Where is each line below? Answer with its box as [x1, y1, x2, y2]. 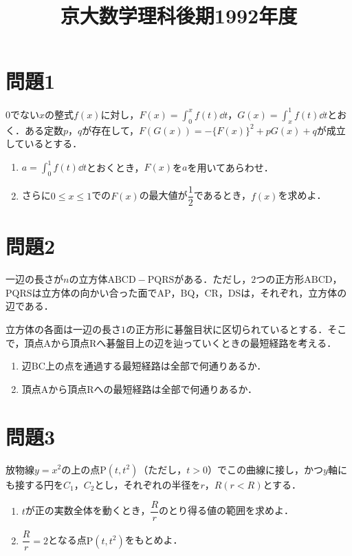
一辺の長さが [5, 272, 63, 286]
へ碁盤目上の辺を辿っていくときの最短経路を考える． [96, 335, 337, 350]
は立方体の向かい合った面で [32, 285, 157, 299]
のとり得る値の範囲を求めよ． [159, 503, 294, 517]
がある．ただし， [174, 272, 252, 286]
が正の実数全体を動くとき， [25, 503, 151, 517]
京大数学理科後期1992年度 [60, 1, 298, 30]
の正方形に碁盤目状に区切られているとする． [126, 322, 328, 336]
